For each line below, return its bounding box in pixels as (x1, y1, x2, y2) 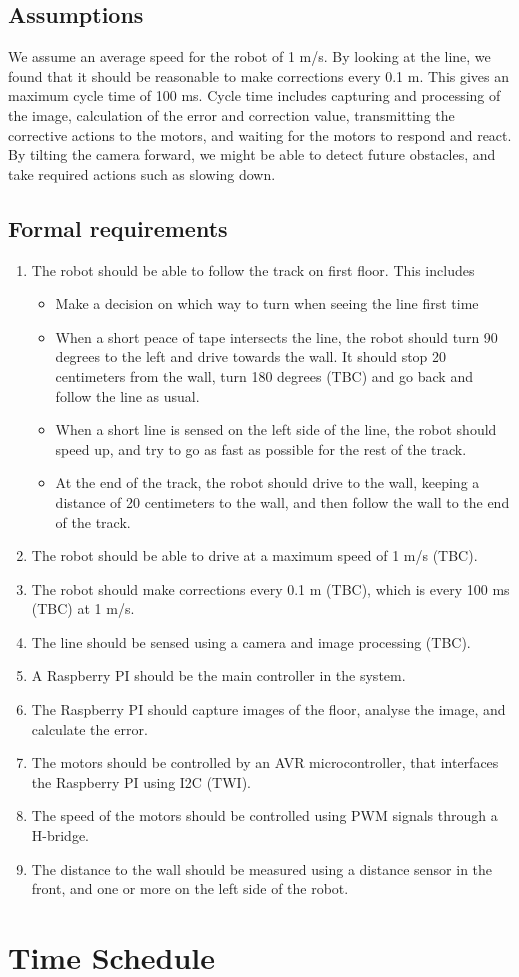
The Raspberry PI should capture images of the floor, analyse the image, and (31, 699, 506, 720)
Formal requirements (8, 212, 228, 243)
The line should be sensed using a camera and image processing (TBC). (31, 631, 471, 652)
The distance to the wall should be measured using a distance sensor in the (31, 858, 493, 879)
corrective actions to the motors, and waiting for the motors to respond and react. (8, 124, 512, 145)
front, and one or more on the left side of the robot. (31, 878, 349, 899)
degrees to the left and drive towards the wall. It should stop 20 (55, 346, 447, 367)
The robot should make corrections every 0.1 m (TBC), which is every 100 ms (31, 578, 510, 599)
